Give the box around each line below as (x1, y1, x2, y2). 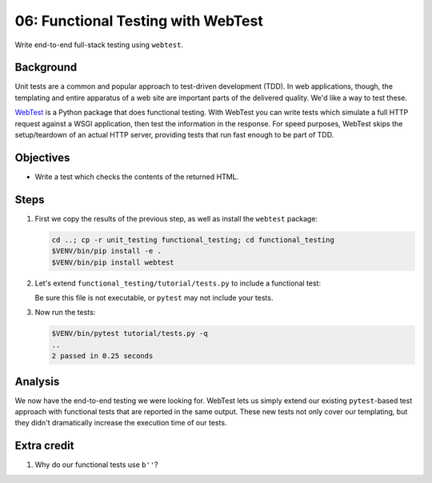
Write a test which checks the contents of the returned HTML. (34, 172, 239, 182)
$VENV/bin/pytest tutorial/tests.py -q (51, 329, 208, 338)
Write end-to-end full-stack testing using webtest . (14, 40, 184, 50)
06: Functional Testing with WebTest (14, 12, 263, 30)
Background (14, 61, 78, 74)
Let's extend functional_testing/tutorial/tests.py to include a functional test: (34, 278, 322, 288)
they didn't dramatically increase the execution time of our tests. (14, 418, 227, 428)
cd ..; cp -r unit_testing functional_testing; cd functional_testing (51, 235, 335, 244)
